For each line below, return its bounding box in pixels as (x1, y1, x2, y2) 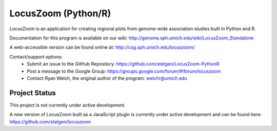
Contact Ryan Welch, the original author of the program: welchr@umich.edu (27, 75, 187, 81)
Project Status (9, 89, 56, 97)
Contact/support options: (9, 54, 63, 60)
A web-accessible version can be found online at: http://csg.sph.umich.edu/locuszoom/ (9, 44, 195, 51)
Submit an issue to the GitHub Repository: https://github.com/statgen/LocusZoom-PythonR (27, 61, 220, 67)
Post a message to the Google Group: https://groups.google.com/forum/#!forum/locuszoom (27, 68, 221, 74)
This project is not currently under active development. (9, 102, 126, 108)
